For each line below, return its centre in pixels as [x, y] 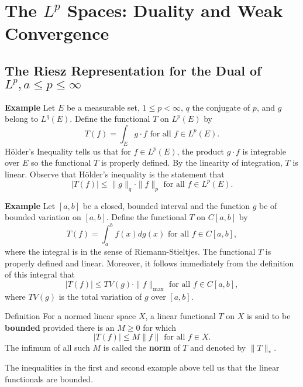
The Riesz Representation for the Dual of [133, 70]
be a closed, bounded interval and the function [166, 205]
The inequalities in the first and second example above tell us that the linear [142, 367]
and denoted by [218, 347]
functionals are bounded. [49, 379]
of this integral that [40, 274]
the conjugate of [221, 107]
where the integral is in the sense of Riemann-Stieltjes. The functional [130, 251]
